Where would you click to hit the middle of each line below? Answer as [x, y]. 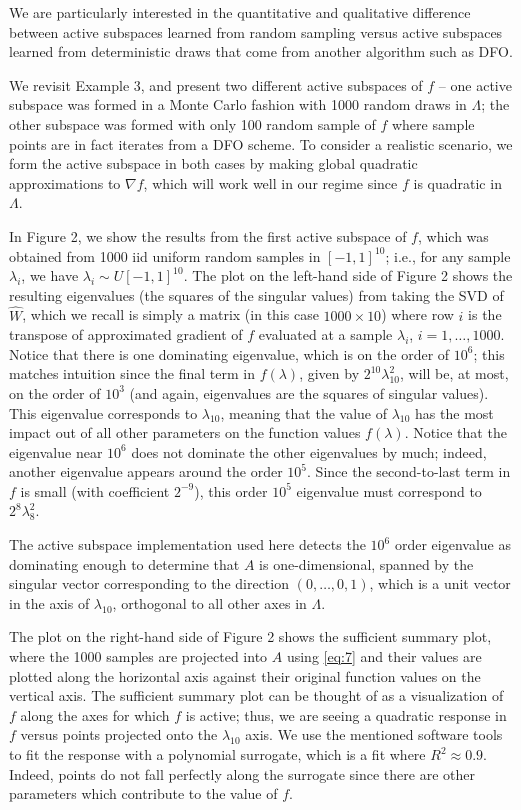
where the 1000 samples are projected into [138, 656]
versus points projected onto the [119, 734]
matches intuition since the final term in [132, 373]
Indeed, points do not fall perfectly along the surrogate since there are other [242, 773]
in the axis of [49, 602]
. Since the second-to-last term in [409, 471]
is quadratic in [457, 182]
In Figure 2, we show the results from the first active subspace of [208, 235]
